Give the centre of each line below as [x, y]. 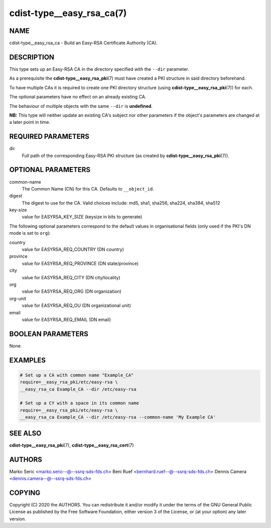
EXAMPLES [28, 360]
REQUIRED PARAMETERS [49, 137]
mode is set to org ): [30, 233]
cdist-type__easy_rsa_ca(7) [68, 13]
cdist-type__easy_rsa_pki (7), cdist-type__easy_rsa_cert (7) [72, 445]
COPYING [25, 493]
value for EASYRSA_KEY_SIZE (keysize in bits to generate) [82, 217]
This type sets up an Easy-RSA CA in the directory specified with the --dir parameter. [99, 69]
